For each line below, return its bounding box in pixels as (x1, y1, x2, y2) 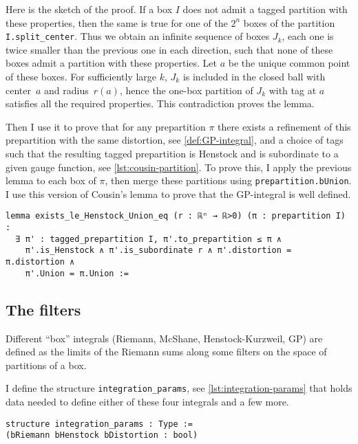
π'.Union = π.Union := (25, 268, 129, 278)
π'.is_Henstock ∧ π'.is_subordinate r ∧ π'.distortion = (25, 245, 292, 256)
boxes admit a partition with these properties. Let (6, 56, 217, 70)
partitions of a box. (6, 357, 87, 372)
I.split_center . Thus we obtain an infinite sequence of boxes (6, 29, 270, 43)
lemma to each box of (6, 173, 96, 188)
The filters (6, 298, 81, 320)
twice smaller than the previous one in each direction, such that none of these (6, 42, 333, 56)
